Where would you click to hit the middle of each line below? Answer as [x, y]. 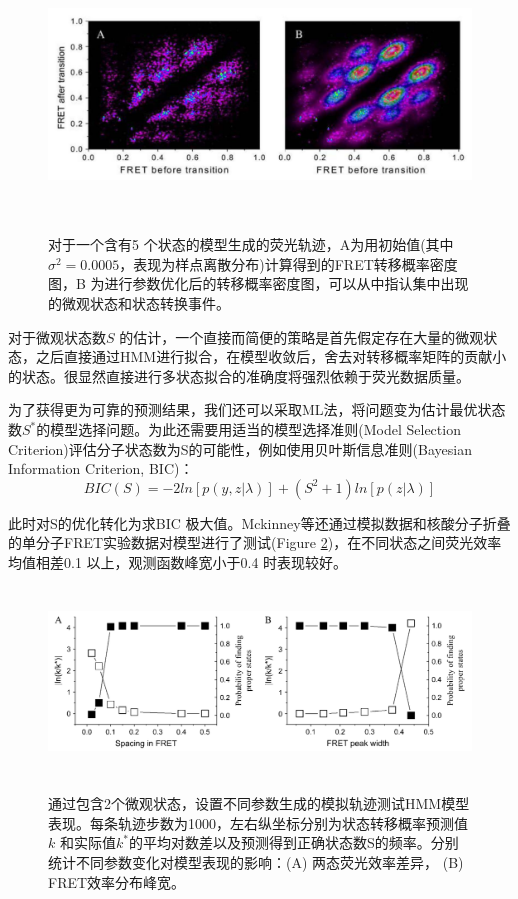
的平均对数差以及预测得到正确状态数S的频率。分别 [293, 842]
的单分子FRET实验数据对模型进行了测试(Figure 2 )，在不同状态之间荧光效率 [255, 542]
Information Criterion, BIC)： [101, 468]
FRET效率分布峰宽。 [117, 881]
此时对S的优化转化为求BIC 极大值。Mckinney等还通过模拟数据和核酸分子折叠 [259, 522]
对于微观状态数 [57, 336]
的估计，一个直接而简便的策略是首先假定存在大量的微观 [301, 336]
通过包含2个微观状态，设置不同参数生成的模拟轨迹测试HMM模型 [259, 803]
